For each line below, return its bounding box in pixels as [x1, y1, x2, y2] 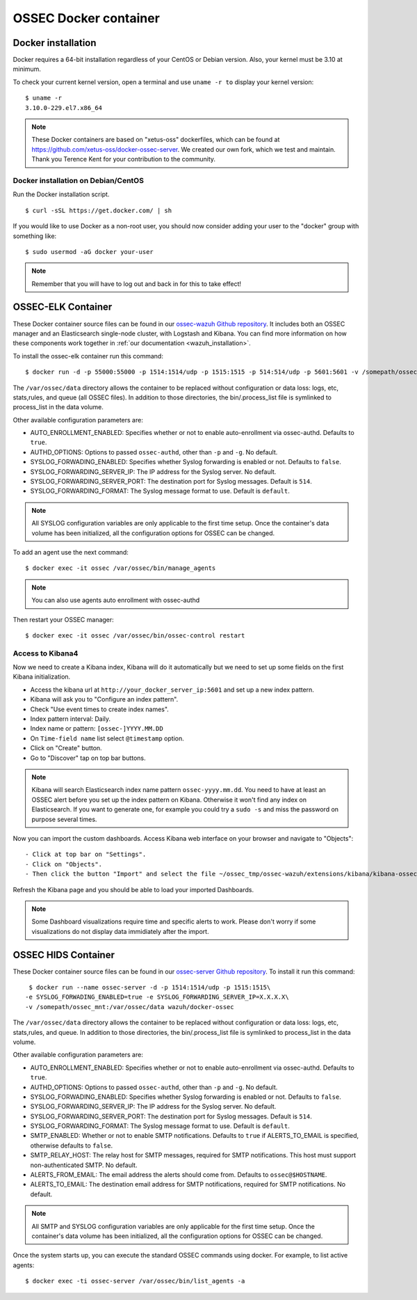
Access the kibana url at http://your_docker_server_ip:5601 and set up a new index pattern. [30, 685, 314, 694]
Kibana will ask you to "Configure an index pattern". [30, 695, 179, 704]
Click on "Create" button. [30, 744, 102, 752]
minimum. [13, 65, 42, 73]
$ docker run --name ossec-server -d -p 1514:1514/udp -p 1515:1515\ [28, 983, 271, 991]
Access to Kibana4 [13, 648, 79, 658]
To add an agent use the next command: [13, 548, 129, 556]
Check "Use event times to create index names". [30, 705, 170, 713]
